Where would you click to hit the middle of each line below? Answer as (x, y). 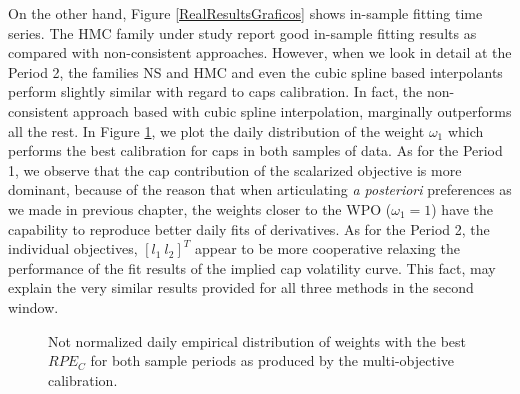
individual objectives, (73, 248)
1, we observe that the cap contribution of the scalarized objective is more (235, 169)
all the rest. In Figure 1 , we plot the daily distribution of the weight (216, 130)
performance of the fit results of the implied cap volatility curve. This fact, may (252, 267)
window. (33, 306)
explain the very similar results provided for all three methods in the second (241, 287)
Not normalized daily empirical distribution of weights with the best (257, 340)
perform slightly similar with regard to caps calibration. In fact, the (215, 91)
